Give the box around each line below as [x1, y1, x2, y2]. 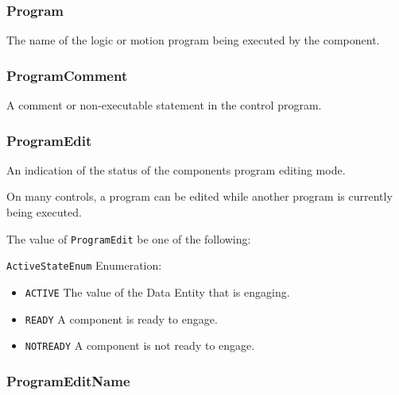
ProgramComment [6, 65, 128, 85]
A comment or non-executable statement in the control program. [6, 97, 322, 113]
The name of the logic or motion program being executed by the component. [6, 32, 380, 48]
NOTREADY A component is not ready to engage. [25, 337, 255, 354]
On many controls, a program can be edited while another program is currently [6, 188, 393, 205]
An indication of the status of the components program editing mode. [6, 161, 346, 178]
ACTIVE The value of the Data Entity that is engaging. [25, 283, 290, 300]
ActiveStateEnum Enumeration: [6, 257, 162, 274]
